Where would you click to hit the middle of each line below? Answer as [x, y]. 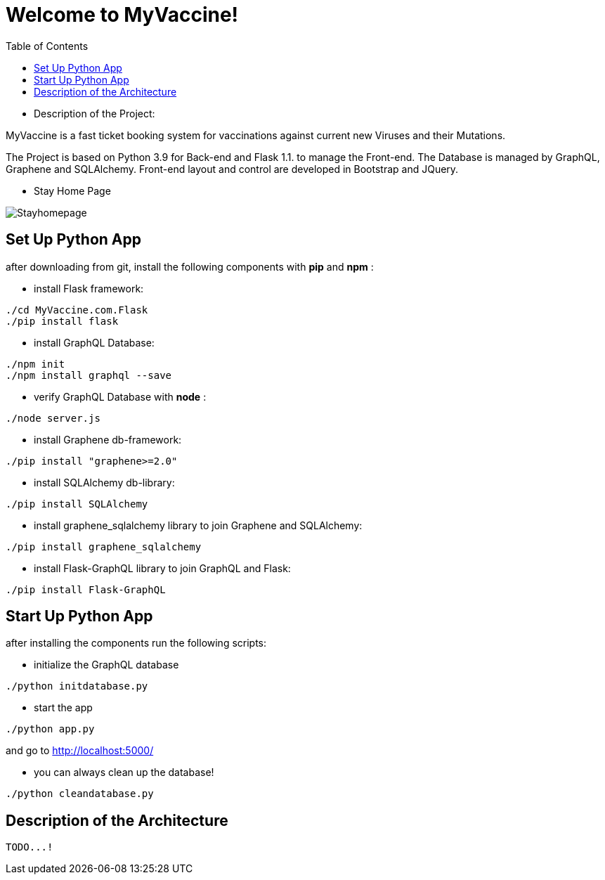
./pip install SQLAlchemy [77, 504]
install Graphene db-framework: [108, 439]
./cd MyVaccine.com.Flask [77, 310]
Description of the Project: [95, 113]
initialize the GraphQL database [106, 665]
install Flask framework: [89, 288]
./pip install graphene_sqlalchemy [104, 546]
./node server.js [53, 418]
